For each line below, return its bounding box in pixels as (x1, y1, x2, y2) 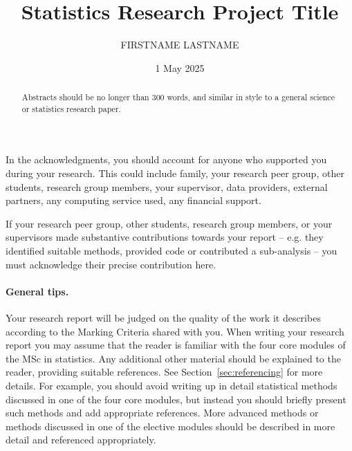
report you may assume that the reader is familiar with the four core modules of (6, 338, 346, 352)
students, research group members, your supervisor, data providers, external (6, 179, 328, 194)
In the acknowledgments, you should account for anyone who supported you (6, 152, 327, 167)
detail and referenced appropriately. (6, 432, 156, 447)
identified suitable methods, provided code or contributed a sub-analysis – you (6, 243, 337, 257)
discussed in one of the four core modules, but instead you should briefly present (6, 392, 346, 406)
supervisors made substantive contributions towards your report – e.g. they (6, 230, 324, 244)
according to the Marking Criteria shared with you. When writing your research (6, 324, 344, 338)
